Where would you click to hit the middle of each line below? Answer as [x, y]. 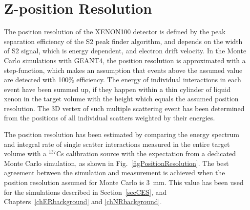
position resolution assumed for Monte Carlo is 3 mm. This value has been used [124, 182]
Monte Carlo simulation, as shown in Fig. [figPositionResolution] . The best [116, 163]
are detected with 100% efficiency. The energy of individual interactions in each [123, 80]
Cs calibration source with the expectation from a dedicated [146, 153]
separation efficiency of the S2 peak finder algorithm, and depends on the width [123, 41]
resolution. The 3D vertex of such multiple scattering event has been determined [124, 108]
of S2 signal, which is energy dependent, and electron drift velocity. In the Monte [125, 51]
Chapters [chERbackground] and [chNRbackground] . [83, 201]
